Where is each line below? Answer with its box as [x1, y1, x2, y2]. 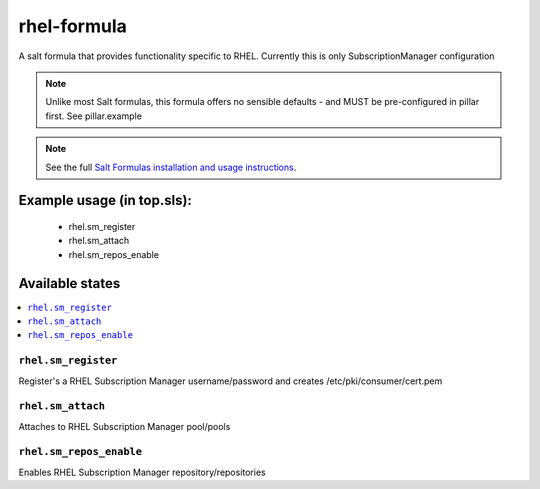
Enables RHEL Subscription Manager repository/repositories [18, 466, 266, 478]
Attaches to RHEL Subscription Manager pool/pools [18, 420, 231, 432]
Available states [18, 275, 121, 292]
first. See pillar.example [45, 110, 142, 122]
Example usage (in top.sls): [18, 192, 192, 209]
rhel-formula [18, 15, 127, 37]
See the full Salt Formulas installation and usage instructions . [45, 161, 297, 173]
